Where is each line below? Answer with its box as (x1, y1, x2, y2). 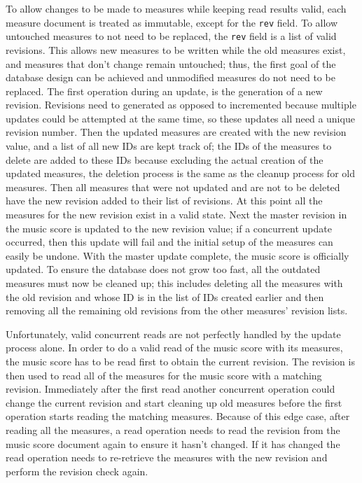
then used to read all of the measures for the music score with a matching (6, 367, 322, 382)
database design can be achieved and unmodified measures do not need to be (6, 70, 335, 85)
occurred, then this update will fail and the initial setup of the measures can (6, 234, 333, 249)
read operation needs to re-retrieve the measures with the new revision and (6, 450, 328, 465)
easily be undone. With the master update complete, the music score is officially (6, 248, 349, 262)
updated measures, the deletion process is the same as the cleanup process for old (6, 166, 355, 181)
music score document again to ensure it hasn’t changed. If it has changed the (6, 436, 340, 451)
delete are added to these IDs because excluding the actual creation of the (6, 152, 323, 167)
